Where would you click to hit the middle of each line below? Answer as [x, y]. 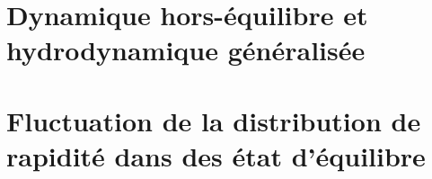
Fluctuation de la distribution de [214, 120]
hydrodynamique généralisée [186, 50]
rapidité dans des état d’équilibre [216, 155]
